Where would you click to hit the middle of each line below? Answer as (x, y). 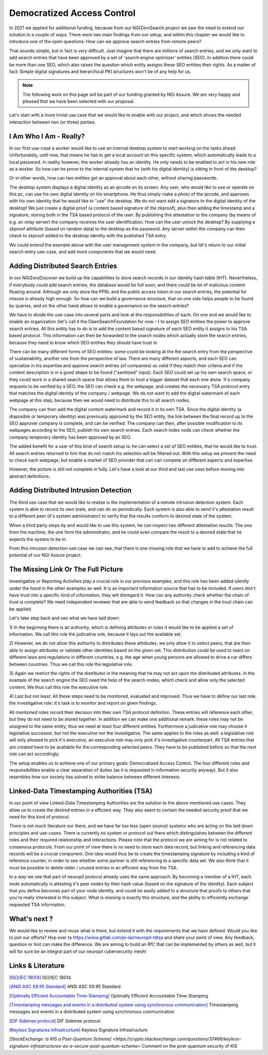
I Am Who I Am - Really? (47, 136)
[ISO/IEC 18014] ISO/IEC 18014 (40, 977)
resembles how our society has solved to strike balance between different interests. (95, 777)
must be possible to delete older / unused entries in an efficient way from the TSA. (94, 867)
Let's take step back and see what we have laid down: (65, 618)
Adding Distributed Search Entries (63, 266)
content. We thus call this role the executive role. (59, 687)
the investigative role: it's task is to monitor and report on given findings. (83, 703)
